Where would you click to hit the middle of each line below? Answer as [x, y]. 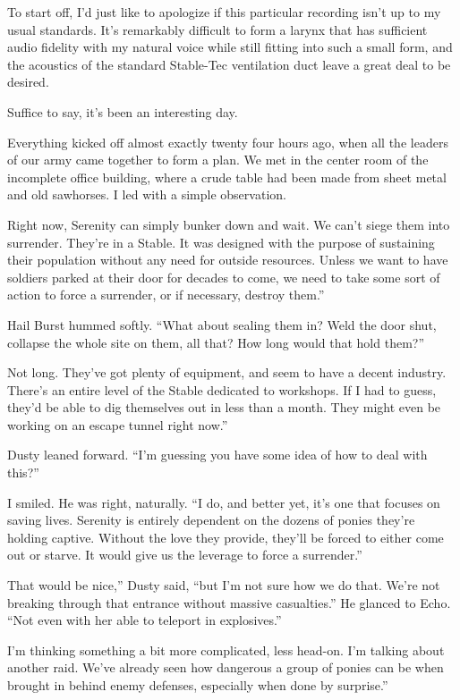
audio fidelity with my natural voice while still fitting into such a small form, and [230, 47]
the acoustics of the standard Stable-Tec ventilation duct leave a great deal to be [229, 64]
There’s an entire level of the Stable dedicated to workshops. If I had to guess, [222, 389]
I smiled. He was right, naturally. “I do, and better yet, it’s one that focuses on [224, 502]
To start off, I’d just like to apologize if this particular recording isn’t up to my [224, 12]
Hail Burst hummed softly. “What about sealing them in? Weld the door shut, [222, 324]
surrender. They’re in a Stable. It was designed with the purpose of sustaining [221, 242]
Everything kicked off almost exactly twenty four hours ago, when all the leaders [228, 142]
